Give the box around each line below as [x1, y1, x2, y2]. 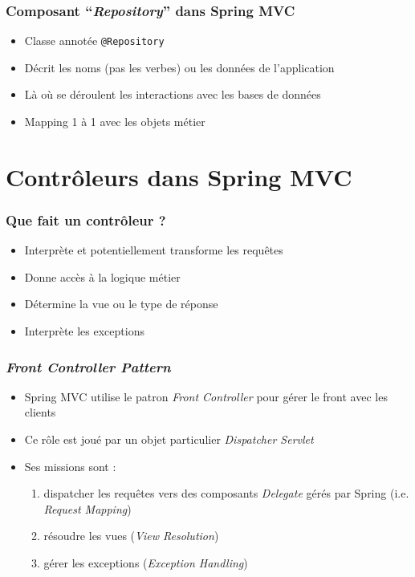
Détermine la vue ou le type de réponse [24, 295, 218, 312]
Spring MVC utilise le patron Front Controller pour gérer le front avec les [24, 388, 388, 404]
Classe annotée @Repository [24, 32, 165, 49]
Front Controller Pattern [6, 356, 171, 376]
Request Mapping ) [43, 500, 132, 517]
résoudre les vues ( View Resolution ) [43, 527, 219, 544]
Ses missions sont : [24, 457, 116, 474]
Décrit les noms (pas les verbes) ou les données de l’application [24, 59, 335, 75]
